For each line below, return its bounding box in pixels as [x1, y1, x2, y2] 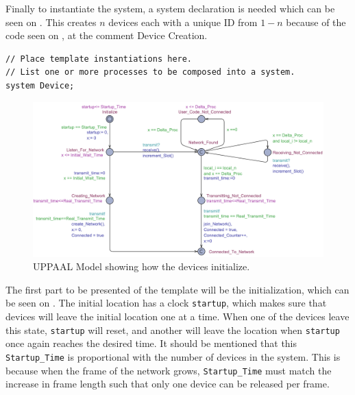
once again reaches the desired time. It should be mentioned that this [5, 336, 297, 350]
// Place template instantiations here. [5, 53, 193, 64]
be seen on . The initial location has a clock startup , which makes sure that [5, 296, 327, 310]
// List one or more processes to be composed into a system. [5, 67, 295, 77]
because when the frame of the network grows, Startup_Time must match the [5, 363, 332, 377]
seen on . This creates [5, 14, 97, 29]
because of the [286, 14, 346, 29]
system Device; [5, 80, 75, 91]
